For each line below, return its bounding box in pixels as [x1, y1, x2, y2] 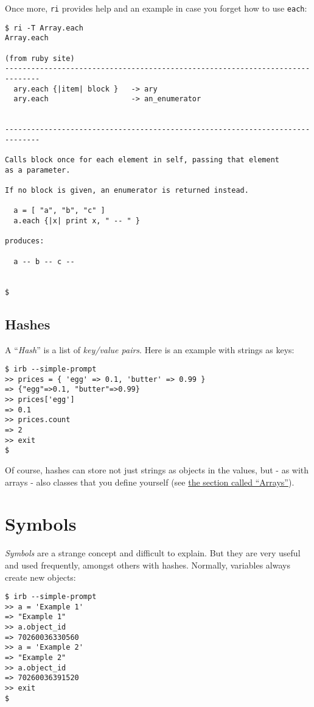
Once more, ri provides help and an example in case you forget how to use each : [5, 2, 307, 14]
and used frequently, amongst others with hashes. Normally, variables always [5, 558, 290, 571]
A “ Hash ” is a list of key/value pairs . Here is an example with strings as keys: [5, 343, 295, 356]
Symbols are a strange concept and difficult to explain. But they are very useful [5, 547, 301, 559]
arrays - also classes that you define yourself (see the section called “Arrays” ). [5, 475, 295, 488]
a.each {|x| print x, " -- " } [13, 217, 140, 226]
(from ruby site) [5, 54, 75, 63]
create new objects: [5, 570, 76, 583]
